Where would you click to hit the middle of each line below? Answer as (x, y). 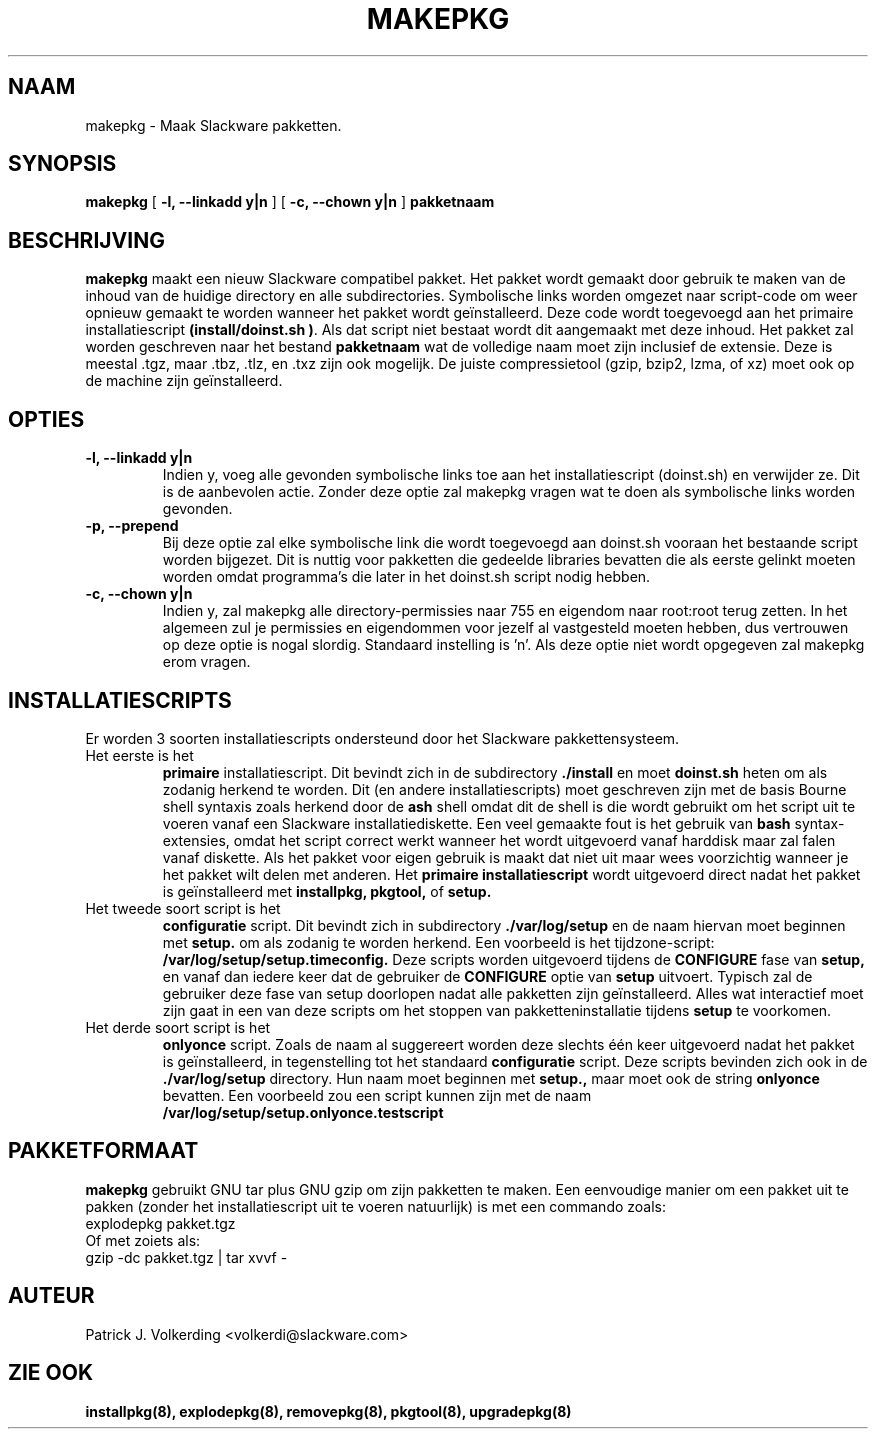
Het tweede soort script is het (183, 908)
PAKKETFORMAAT (103, 1151)
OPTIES (46, 419)
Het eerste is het (139, 755)
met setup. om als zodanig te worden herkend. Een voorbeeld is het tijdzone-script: (438, 942)
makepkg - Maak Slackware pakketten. (213, 125)
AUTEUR (51, 1296)
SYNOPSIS (62, 164)
